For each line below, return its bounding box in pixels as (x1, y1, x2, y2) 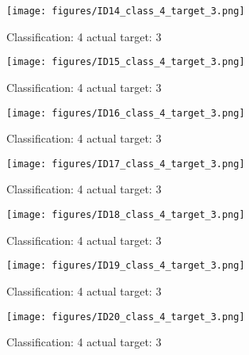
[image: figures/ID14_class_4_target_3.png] (6, 6, 245, 17)
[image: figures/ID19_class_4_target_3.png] (6, 260, 245, 272)
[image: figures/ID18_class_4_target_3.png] (6, 209, 245, 220)
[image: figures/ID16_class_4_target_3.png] (6, 107, 245, 119)
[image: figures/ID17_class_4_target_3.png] (6, 158, 245, 170)
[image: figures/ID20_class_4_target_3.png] (6, 311, 245, 323)
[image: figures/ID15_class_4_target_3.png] (6, 56, 245, 68)
